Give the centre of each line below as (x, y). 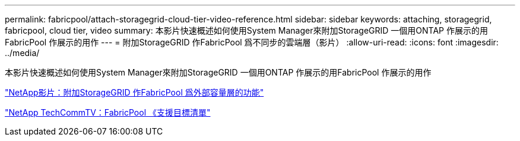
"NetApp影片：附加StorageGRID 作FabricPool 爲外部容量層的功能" (134, 92)
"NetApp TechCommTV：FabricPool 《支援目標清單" (108, 112)
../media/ (22, 53)
